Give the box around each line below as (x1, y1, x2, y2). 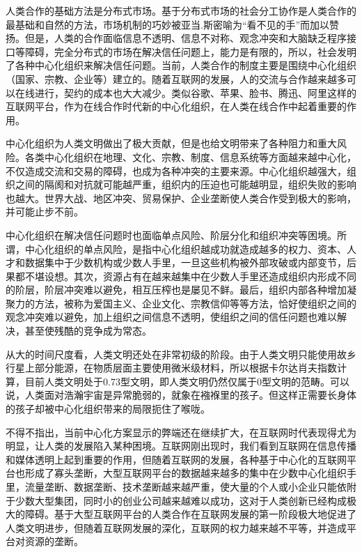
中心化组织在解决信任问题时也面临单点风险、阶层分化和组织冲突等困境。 (6, 227, 337, 242)
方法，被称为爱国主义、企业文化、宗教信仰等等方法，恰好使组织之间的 (34, 296, 356, 310)
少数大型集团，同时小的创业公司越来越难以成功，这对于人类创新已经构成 (15, 493, 347, 507)
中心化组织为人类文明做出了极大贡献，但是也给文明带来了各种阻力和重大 (6, 136, 337, 151)
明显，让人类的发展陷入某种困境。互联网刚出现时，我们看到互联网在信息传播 (6, 438, 356, 453)
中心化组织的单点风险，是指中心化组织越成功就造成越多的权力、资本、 (24, 241, 347, 256)
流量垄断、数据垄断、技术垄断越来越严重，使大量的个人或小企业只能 (24, 480, 337, 493)
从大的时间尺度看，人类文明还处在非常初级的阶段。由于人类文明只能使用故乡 (6, 346, 356, 361)
